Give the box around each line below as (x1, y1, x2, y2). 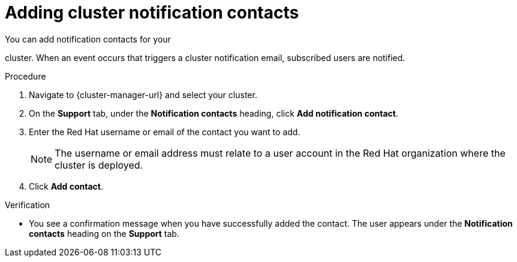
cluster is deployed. (55, 159, 143, 171)
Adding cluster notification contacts (5, 2, 299, 23)
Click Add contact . (29, 181, 104, 191)
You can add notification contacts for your (5, 33, 171, 44)
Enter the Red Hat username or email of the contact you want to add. (29, 126, 300, 137)
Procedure (5, 71, 46, 81)
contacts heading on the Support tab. (29, 228, 179, 239)
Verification (5, 199, 50, 210)
